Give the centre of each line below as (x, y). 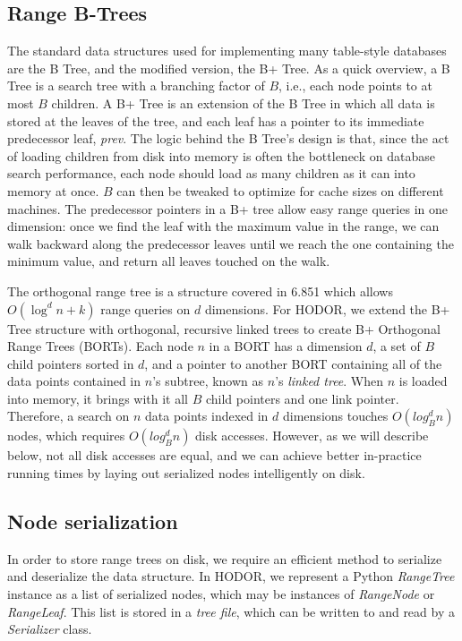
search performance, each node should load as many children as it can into (211, 173)
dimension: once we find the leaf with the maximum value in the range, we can (223, 226)
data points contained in (74, 381)
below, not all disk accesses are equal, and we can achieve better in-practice (214, 455)
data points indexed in (207, 416)
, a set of (397, 346)
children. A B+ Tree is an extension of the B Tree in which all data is (243, 103)
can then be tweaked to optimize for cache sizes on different (280, 190)
